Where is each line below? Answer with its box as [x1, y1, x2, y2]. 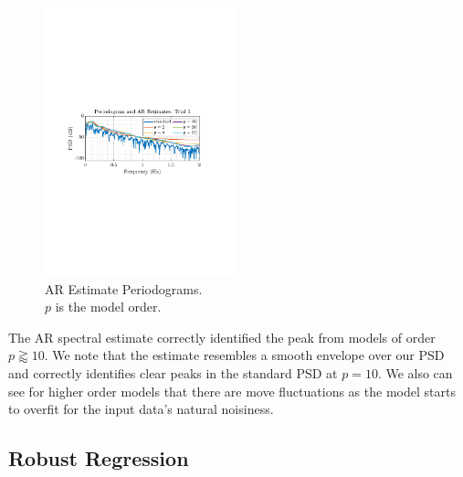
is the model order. [55, 297, 162, 316]
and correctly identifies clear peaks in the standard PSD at [8, 363, 338, 382]
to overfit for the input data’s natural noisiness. [8, 399, 274, 419]
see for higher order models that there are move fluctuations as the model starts [8, 381, 456, 400]
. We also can [377, 363, 453, 382]
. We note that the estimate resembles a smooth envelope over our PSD [44, 345, 445, 365]
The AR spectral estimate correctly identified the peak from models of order [8, 327, 436, 346]
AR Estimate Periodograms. [45, 279, 203, 298]
